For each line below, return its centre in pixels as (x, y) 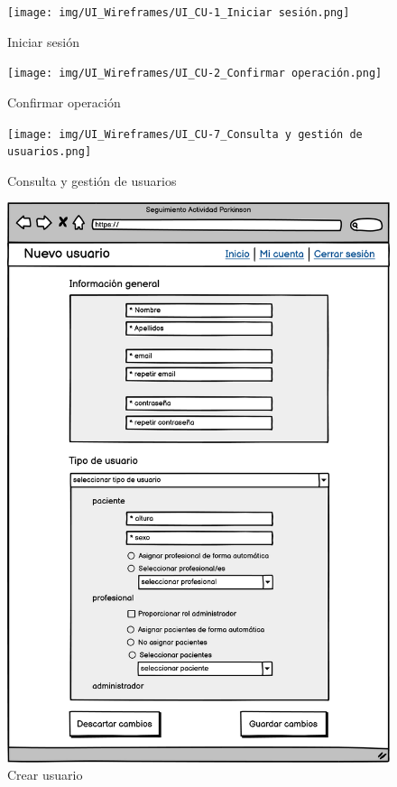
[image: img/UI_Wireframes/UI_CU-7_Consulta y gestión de (185, 134)
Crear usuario (45, 775)
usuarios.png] (50, 152)
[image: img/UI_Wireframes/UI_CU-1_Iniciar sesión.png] (179, 13)
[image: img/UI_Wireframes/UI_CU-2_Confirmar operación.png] (195, 74)
